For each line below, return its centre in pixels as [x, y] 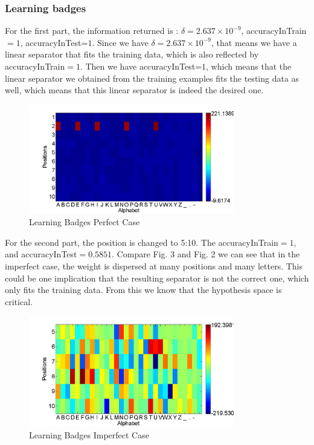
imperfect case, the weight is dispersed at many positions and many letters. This [154, 266]
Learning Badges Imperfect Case [89, 435]
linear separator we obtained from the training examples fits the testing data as [152, 78]
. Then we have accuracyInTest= [141, 66]
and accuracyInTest [41, 254]
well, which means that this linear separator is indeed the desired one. [134, 90]
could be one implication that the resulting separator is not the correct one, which [157, 278]
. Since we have [120, 42]
